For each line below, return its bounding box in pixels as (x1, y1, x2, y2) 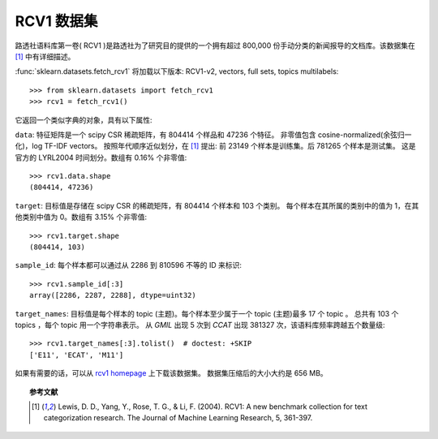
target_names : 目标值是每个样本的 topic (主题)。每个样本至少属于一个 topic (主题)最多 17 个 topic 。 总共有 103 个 (15, 308, 399, 318)
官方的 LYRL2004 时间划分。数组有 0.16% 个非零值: (15, 153, 187, 162)
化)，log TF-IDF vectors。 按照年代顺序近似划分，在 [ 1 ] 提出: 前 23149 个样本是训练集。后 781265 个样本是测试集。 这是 (15, 141, 417, 151)
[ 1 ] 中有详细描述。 (15, 51, 75, 61)
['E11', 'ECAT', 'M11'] (29, 350, 124, 359)
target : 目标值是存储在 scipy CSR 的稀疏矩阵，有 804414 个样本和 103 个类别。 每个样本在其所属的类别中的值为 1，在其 (15, 200, 419, 210)
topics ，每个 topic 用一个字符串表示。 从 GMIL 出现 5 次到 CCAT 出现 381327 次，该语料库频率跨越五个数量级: (15, 320, 385, 329)
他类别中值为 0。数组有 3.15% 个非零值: (15, 212, 148, 222)
